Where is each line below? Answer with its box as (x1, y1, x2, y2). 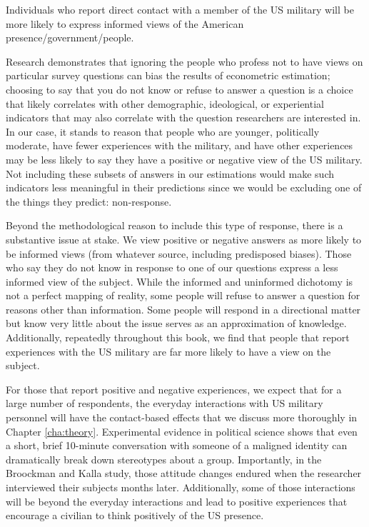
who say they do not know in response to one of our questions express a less (6, 260, 338, 275)
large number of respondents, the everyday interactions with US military (6, 396, 323, 411)
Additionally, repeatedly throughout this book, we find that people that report (6, 330, 350, 345)
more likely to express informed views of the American (6, 16, 244, 31)
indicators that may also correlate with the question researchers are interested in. (6, 110, 361, 125)
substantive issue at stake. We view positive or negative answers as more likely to (6, 231, 362, 246)
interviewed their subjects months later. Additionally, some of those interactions (6, 480, 355, 494)
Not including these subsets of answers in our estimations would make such (6, 166, 335, 181)
